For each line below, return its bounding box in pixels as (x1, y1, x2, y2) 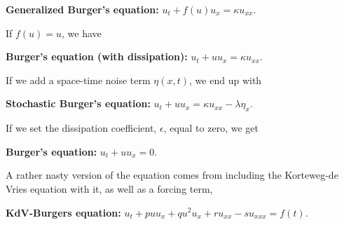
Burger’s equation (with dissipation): (6, 49, 188, 64)
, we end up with (189, 72, 262, 87)
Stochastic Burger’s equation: (6, 96, 151, 111)
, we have (62, 25, 102, 40)
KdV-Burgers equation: (6, 205, 121, 219)
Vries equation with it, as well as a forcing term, (6, 181, 213, 196)
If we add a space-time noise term (6, 72, 151, 87)
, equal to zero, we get (163, 121, 259, 135)
